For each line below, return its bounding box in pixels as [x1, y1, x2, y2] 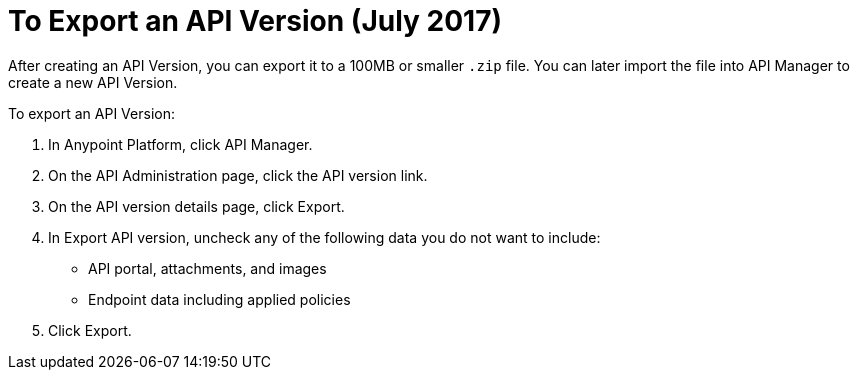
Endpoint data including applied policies [88, 290, 351, 308]
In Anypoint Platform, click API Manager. [48, 135, 313, 153]
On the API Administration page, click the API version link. [48, 166, 428, 184]
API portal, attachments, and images [88, 259, 327, 277]
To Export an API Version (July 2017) [8, 4, 502, 38]
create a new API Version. [8, 73, 178, 91]
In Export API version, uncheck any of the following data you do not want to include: [48, 228, 601, 246]
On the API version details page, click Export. [48, 197, 345, 215]
